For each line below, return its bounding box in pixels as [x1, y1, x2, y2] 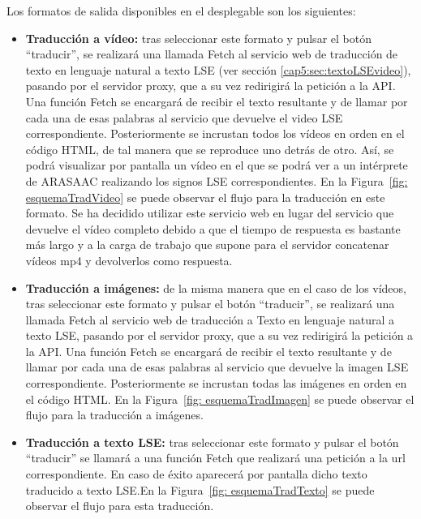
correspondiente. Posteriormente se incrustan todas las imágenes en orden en [25, 375, 407, 392]
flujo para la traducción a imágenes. [25, 406, 204, 423]
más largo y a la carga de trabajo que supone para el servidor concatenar [25, 236, 389, 253]
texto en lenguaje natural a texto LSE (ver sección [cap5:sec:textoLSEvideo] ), [25, 61, 411, 78]
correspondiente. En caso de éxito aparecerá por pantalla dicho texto [25, 465, 367, 483]
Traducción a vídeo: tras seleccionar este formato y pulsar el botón [25, 29, 372, 46]
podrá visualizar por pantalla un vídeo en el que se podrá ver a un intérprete [25, 157, 408, 174]
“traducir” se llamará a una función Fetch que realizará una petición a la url [25, 449, 406, 466]
